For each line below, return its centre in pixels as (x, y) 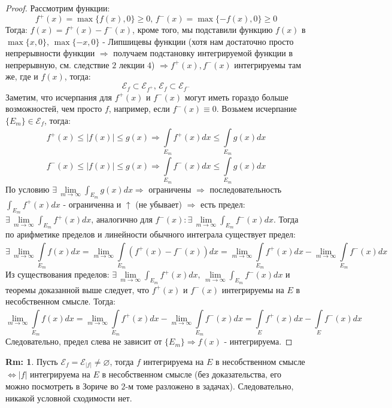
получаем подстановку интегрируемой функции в (203, 53)
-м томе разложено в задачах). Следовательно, (209, 386)
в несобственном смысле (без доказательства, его (192, 374)
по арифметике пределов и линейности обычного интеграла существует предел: (151, 234)
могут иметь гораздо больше (236, 97)
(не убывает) (159, 204)
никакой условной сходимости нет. (69, 398)
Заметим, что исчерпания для (59, 97)
